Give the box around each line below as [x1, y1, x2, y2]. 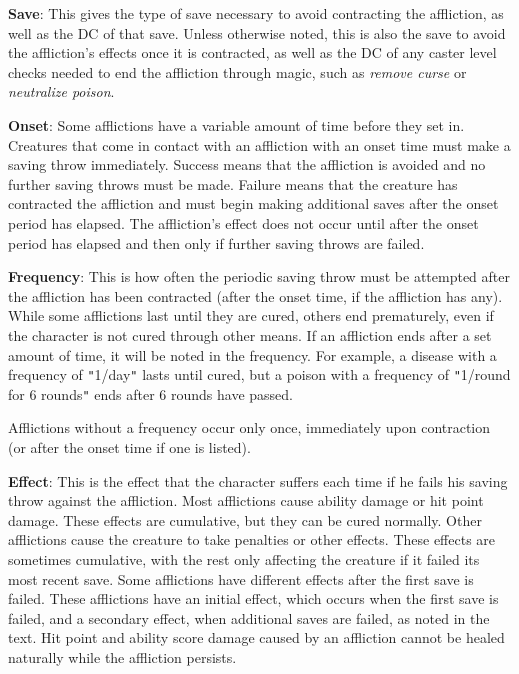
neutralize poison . [8, 81, 115, 102]
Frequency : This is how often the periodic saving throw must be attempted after [8, 266, 510, 287]
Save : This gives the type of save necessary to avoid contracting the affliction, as [8, 3, 504, 23]
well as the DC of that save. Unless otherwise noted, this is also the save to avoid [8, 22, 506, 43]
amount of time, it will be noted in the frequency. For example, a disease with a [8, 344, 497, 365]
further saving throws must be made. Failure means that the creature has [8, 173, 458, 194]
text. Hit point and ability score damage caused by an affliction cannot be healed [8, 627, 505, 648]
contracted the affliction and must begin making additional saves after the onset [8, 193, 499, 214]
